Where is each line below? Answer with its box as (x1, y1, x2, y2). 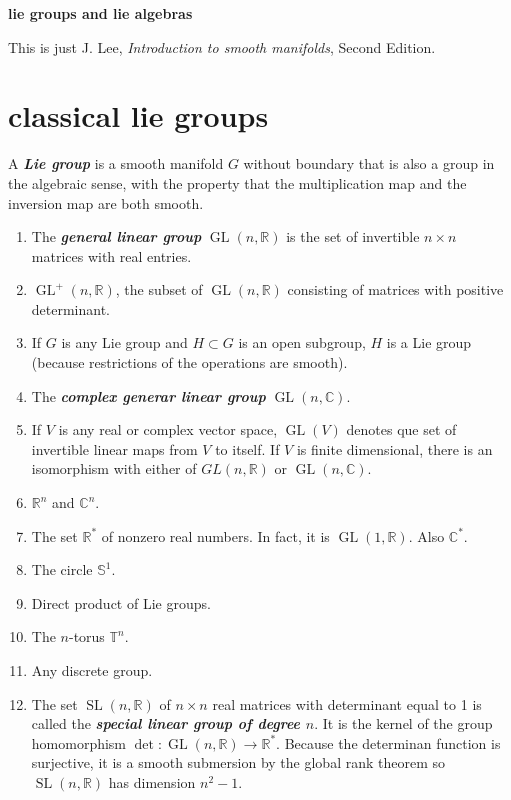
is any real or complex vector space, (58, 419, 278, 440)
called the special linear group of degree (31, 713, 301, 734)
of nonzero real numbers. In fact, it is (101, 525, 330, 546)
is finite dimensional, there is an (296, 438, 493, 459)
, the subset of (115, 279, 203, 300)
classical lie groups (8, 95, 269, 136)
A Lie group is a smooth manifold (8, 153, 224, 174)
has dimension (108, 771, 196, 792)
